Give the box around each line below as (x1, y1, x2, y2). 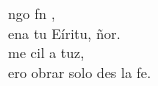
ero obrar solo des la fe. (8, 61, 151, 82)
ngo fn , (8, 3, 56, 23)
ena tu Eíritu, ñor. (8, 22, 121, 43)
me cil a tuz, (8, 42, 85, 63)
